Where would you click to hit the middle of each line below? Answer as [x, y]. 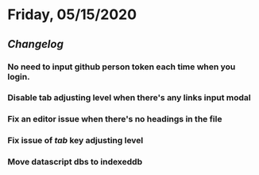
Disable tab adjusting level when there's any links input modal [129, 98]
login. [19, 76]
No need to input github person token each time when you [122, 67]
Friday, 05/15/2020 [72, 15]
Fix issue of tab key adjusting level [75, 141]
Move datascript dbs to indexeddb [75, 162]
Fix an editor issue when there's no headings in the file [115, 119]
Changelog [36, 44]
